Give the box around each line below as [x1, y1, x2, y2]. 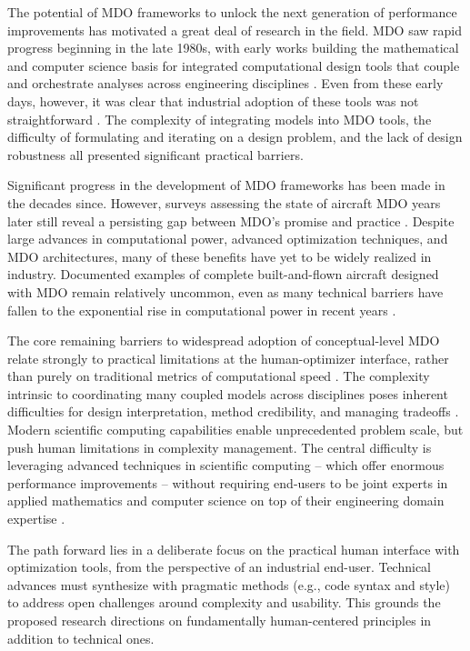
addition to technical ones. [7, 628, 155, 647]
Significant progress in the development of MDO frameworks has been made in [7, 175, 445, 195]
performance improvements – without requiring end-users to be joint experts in [7, 473, 448, 492]
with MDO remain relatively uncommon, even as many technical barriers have [7, 282, 444, 301]
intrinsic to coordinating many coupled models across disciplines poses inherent [7, 384, 448, 403]
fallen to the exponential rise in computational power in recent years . [7, 300, 396, 319]
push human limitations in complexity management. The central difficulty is [7, 437, 432, 456]
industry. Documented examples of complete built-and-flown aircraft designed [7, 265, 439, 284]
